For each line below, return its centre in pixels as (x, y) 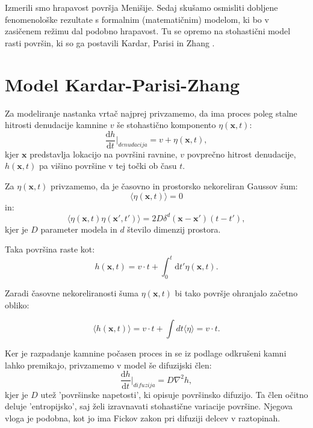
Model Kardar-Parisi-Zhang (122, 84)
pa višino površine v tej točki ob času (108, 166)
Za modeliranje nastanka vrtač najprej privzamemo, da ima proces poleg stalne (151, 113)
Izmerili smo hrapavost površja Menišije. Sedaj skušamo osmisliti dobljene (141, 7)
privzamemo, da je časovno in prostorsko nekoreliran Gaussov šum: (174, 185)
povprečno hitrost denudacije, (241, 154)
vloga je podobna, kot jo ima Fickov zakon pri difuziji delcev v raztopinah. (143, 417)
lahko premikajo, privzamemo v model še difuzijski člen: (108, 365)
